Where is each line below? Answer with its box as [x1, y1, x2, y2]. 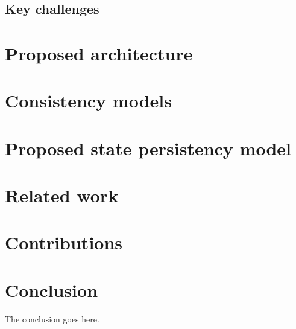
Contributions [5, 230, 123, 255]
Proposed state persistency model [5, 135, 291, 160]
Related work [5, 183, 119, 208]
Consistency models [5, 88, 172, 113]
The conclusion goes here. [5, 312, 99, 325]
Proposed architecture [5, 40, 193, 65]
